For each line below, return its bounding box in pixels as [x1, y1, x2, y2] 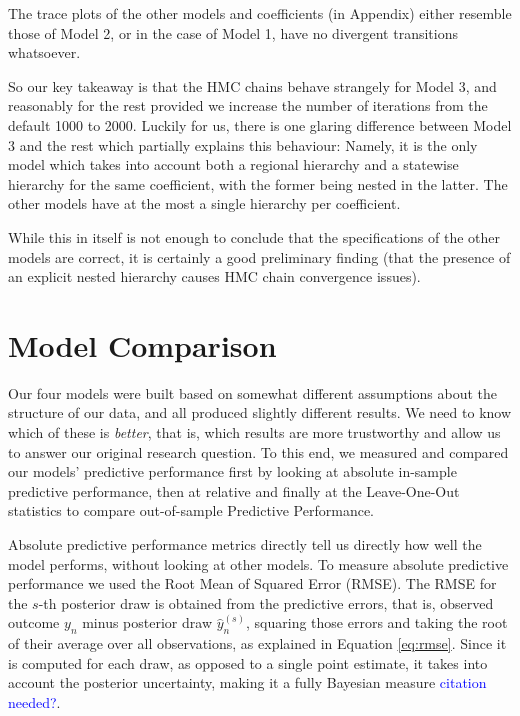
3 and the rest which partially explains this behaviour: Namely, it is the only [8, 134, 478, 155]
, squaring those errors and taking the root [246, 612, 508, 633]
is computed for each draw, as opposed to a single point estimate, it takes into [8, 652, 488, 673]
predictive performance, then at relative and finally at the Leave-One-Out [8, 480, 460, 501]
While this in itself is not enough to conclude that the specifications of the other [8, 226, 500, 247]
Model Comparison [8, 324, 277, 365]
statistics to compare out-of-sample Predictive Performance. [8, 500, 374, 521]
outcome [8, 612, 60, 633]
